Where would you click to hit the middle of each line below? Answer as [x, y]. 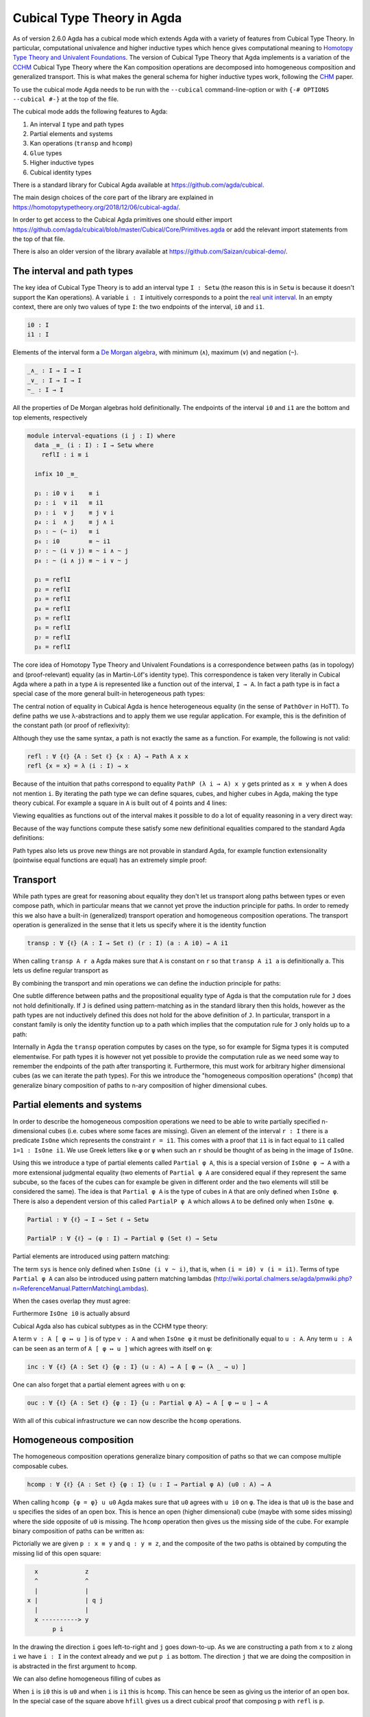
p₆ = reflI [53, 628]
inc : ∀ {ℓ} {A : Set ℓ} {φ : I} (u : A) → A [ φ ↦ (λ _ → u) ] [137, 1366]
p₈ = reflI [53, 647]
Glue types [46, 153]
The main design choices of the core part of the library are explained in [113, 197]
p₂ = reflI [53, 589]
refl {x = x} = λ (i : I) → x [78, 766]
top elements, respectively [50, 417]
